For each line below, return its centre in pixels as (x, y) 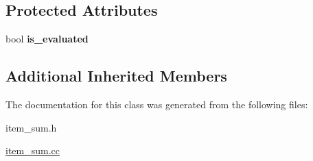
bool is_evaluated (47, 39)
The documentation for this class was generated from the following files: (157, 104)
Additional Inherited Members (116, 76)
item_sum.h (31, 127)
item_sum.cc (33, 150)
